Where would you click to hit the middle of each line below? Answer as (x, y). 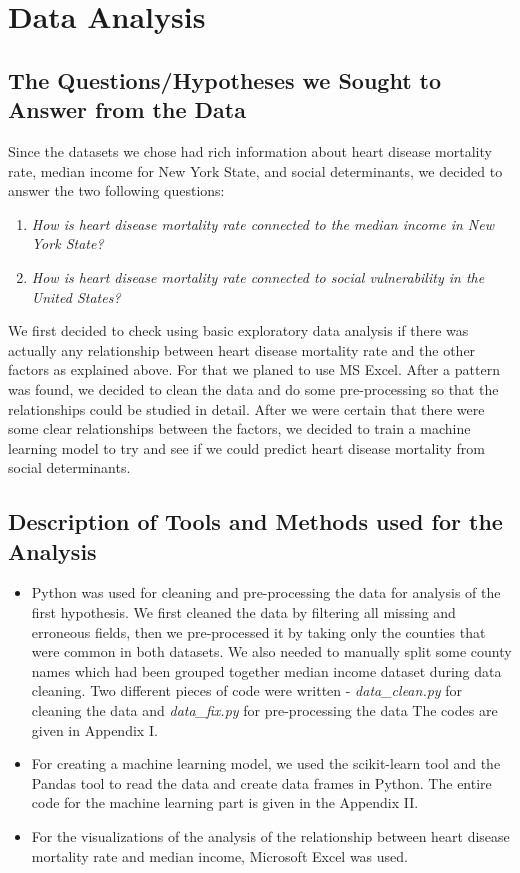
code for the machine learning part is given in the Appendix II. (225, 802)
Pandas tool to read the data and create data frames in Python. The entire (261, 782)
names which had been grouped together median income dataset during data (266, 670)
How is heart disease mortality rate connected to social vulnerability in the (258, 276)
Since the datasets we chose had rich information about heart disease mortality (250, 150)
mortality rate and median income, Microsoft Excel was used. (219, 855)
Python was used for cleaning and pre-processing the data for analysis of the (266, 592)
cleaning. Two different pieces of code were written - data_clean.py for (247, 690)
